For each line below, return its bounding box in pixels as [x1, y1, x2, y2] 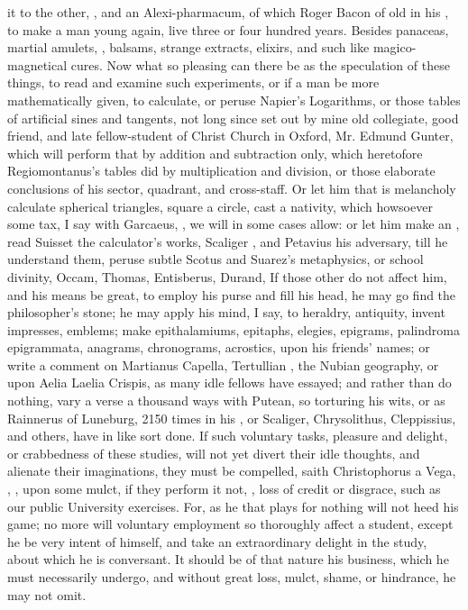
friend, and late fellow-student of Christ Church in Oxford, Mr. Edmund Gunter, [7, 126, 454, 145]
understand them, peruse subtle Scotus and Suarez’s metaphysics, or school [7, 250, 424, 269]
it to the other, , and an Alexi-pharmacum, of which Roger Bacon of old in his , [7, 3, 449, 21]
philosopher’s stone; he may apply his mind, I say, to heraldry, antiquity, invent [7, 303, 445, 322]
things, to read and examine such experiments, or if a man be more [7, 73, 380, 92]
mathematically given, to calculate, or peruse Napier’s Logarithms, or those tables [7, 90, 461, 109]
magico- [372, 38, 417, 57]
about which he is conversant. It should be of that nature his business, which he [7, 550, 449, 569]
